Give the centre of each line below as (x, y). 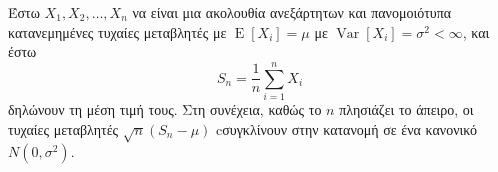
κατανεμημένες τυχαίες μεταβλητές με (117, 31)
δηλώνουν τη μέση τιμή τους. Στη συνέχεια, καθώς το (165, 108)
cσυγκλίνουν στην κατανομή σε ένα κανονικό (346, 128)
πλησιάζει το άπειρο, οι (406, 108)
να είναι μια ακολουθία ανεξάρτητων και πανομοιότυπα (292, 12)
